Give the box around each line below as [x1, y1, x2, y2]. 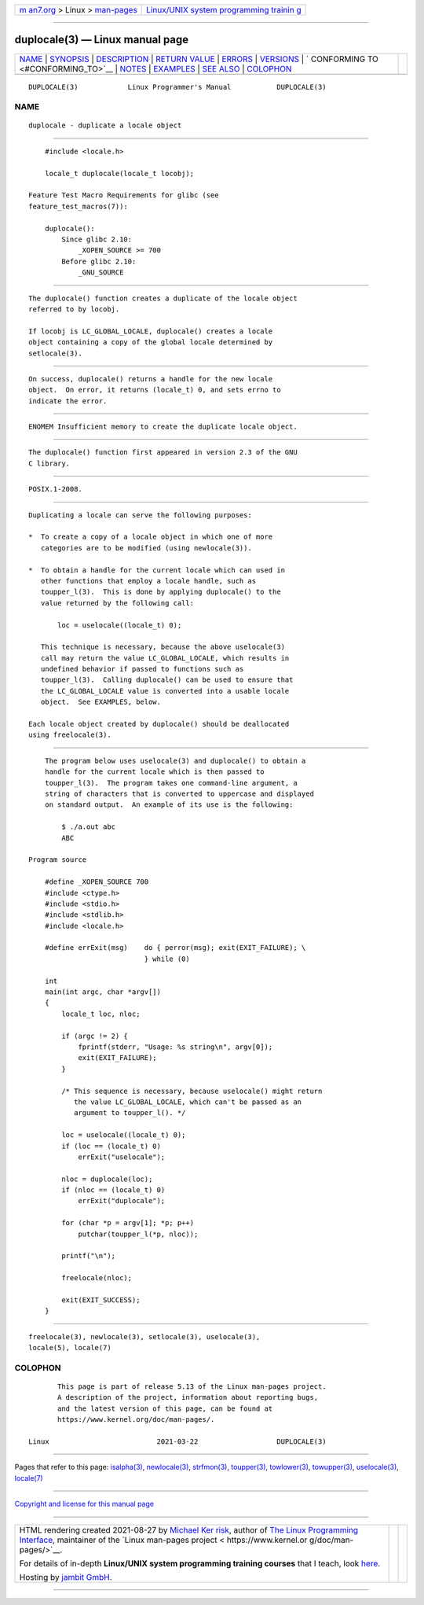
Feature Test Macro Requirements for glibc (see [28, 191, 219, 200]
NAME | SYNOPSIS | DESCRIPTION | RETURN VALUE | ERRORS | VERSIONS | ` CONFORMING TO [19, 53, 378, 64]
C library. [28, 458, 71, 468]
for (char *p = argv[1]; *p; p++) [61, 1219, 195, 1228]
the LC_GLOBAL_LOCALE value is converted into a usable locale [40, 687, 290, 695]
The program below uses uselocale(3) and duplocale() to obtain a [44, 756, 306, 765]
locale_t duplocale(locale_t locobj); [44, 169, 195, 178]
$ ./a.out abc [61, 823, 116, 831]
